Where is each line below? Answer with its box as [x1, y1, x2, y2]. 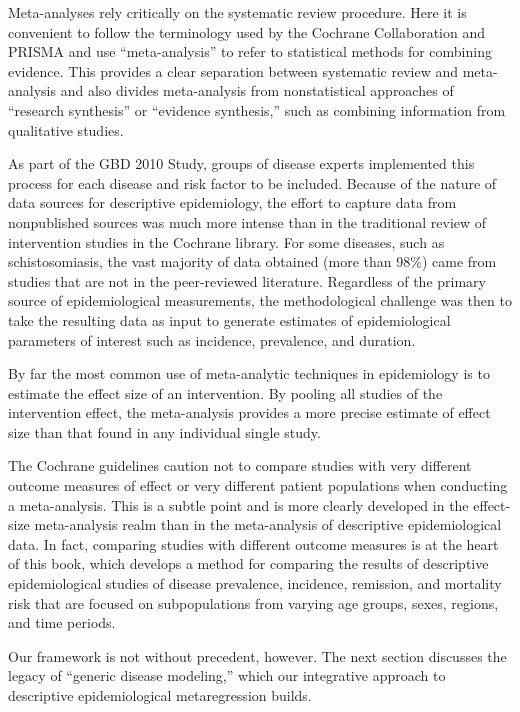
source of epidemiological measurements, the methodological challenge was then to [8, 290, 512, 311]
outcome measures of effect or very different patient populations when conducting [8, 475, 508, 496]
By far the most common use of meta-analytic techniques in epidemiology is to [8, 363, 490, 384]
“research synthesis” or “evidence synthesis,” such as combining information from [8, 99, 506, 120]
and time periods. [8, 612, 116, 633]
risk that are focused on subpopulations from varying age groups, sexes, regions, [8, 592, 499, 613]
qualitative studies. [8, 119, 124, 140]
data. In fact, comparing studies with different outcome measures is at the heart [8, 533, 499, 554]
